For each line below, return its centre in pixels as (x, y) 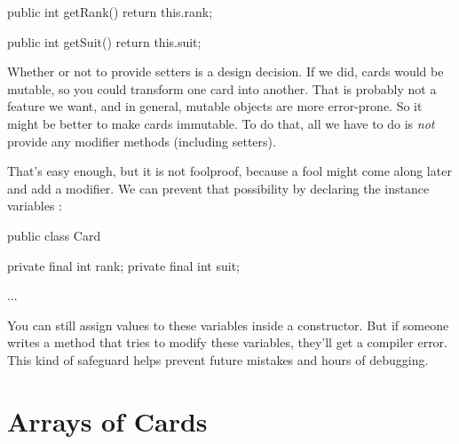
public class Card (54, 235)
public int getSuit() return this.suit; (104, 41)
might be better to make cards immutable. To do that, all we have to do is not (221, 123)
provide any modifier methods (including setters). (142, 141)
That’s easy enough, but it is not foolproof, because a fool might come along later (229, 171)
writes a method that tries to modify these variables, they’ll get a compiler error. (228, 342)
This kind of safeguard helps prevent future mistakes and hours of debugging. (218, 359)
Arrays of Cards (107, 420)
